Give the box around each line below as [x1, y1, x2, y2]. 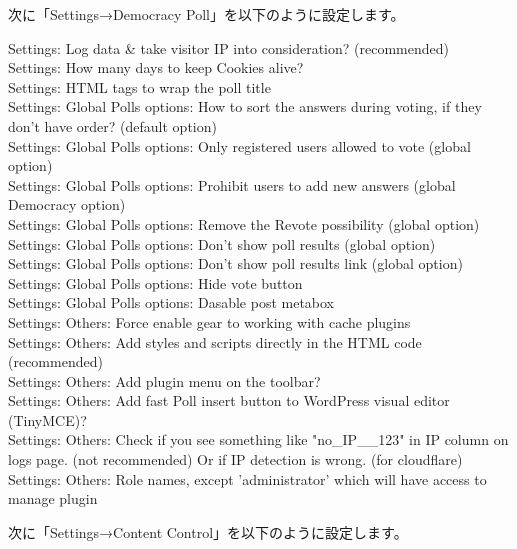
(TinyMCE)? [8, 409, 87, 430]
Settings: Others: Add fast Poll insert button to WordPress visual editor [8, 390, 450, 411]
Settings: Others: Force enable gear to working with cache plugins [8, 311, 411, 332]
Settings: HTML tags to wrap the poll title [8, 76, 271, 97]
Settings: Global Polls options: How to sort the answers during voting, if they [8, 96, 482, 117]
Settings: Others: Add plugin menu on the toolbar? [8, 370, 321, 391]
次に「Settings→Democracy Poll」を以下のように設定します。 [8, 4, 405, 24]
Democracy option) [8, 194, 126, 215]
